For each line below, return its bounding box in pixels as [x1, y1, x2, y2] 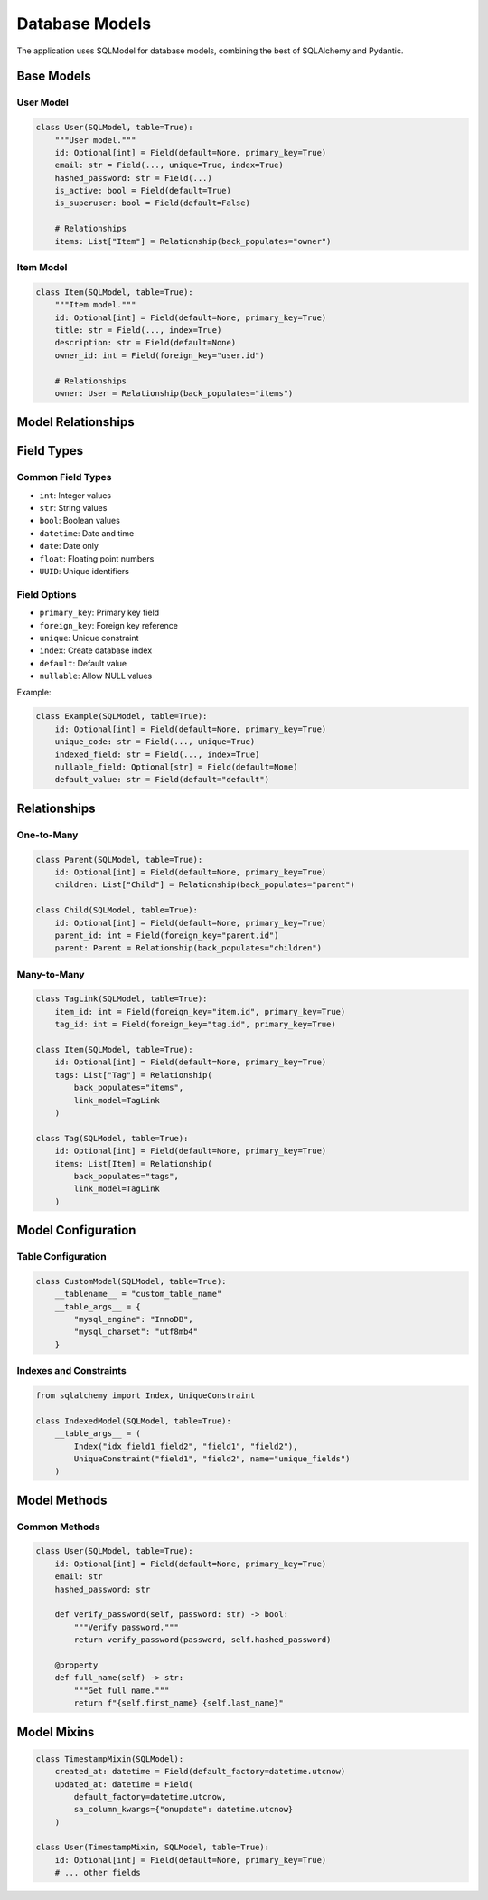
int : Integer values [39, 489, 112, 501]
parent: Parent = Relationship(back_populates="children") [54, 943, 323, 953]
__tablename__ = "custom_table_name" [54, 1289, 222, 1300]
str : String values [39, 503, 108, 514]
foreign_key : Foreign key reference [39, 619, 179, 630]
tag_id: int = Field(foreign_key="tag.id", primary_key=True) [54, 1019, 336, 1030]
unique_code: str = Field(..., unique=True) [54, 737, 256, 747]
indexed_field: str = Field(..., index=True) [54, 749, 260, 760]
